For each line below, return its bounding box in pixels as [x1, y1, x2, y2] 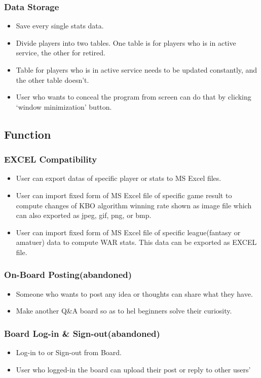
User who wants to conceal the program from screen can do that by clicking [16, 91, 251, 102]
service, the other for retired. [16, 47, 105, 58]
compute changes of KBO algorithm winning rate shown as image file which [16, 200, 252, 210]
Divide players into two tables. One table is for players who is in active [16, 37, 236, 48]
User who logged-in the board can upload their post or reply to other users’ [16, 364, 251, 374]
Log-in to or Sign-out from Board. [16, 347, 122, 358]
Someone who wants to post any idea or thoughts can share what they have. [16, 288, 253, 299]
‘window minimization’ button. [16, 101, 112, 112]
